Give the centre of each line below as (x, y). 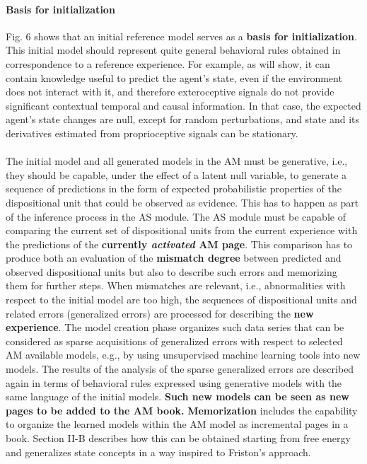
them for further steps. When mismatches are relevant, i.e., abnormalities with (176, 285)
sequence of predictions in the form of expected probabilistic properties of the (174, 188)
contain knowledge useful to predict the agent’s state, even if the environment (174, 77)
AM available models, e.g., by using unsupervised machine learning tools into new (183, 355)
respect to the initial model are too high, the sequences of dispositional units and (181, 300)
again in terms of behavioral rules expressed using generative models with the (174, 382)
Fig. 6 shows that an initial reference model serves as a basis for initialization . (181, 36)
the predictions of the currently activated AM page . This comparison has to (179, 244)
